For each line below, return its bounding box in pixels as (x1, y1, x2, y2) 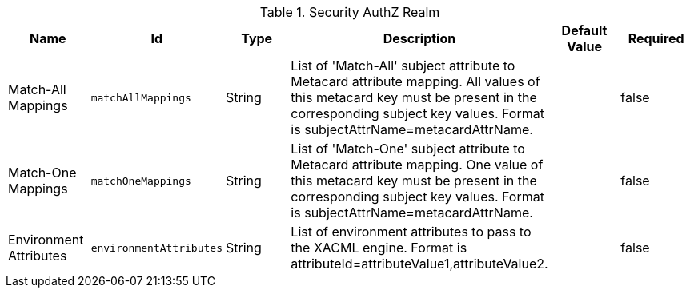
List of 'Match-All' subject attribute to (291, 58, 515, 73)
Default (561, 22, 608, 38)
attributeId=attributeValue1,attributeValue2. (291, 256, 548, 272)
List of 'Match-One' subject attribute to (291, 141, 525, 157)
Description (383, 30, 456, 46)
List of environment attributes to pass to (291, 224, 532, 240)
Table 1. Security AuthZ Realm (259, 4, 440, 20)
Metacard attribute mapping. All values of (291, 73, 540, 89)
